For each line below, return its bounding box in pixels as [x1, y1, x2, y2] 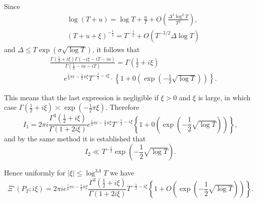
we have [110, 167, 135, 178]
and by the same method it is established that [4, 133, 146, 143]
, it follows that [92, 44, 140, 54]
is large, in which [198, 92, 250, 102]
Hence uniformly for [4, 167, 66, 178]
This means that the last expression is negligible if [4, 92, 159, 102]
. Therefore [105, 102, 140, 112]
